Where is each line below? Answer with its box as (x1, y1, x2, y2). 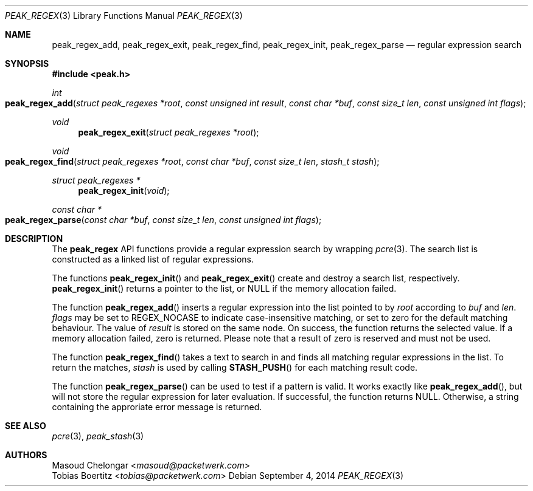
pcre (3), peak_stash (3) (52, 431, 144, 441)
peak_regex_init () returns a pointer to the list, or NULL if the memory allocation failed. (52, 283, 397, 294)
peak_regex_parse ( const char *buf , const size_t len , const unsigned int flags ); (5, 215, 322, 225)
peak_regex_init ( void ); (78, 185, 170, 196)
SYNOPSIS (5, 58, 49, 69)
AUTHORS (5, 450, 47, 460)
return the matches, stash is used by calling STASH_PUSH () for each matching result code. (52, 362, 418, 373)
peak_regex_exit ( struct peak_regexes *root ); (78, 127, 259, 137)
